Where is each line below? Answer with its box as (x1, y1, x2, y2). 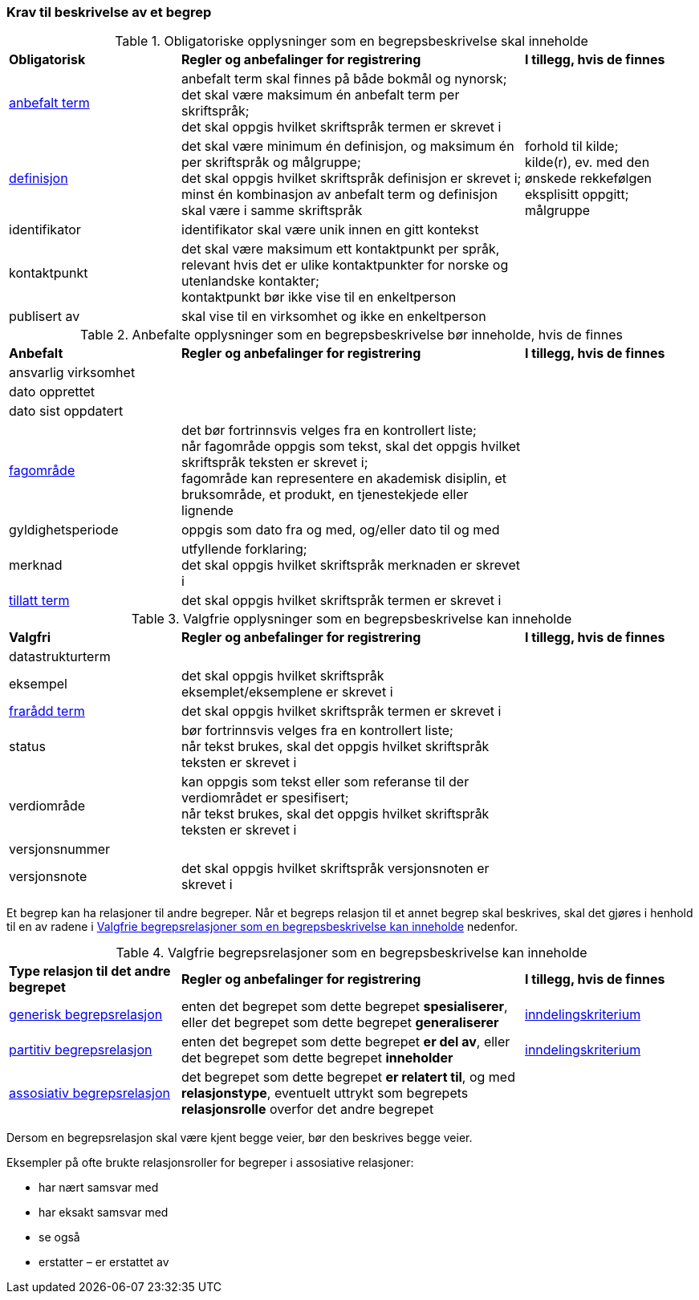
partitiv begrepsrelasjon (9, 1042, 152, 1058)
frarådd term (9, 703, 85, 720)
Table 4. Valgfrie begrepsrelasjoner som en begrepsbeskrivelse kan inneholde (116, 945, 587, 961)
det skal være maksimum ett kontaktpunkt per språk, (181, 241, 500, 258)
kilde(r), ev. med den (525, 154, 650, 171)
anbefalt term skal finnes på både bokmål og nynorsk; (181, 71, 507, 87)
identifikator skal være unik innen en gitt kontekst (181, 221, 479, 238)
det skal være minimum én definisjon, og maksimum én (181, 138, 514, 155)
